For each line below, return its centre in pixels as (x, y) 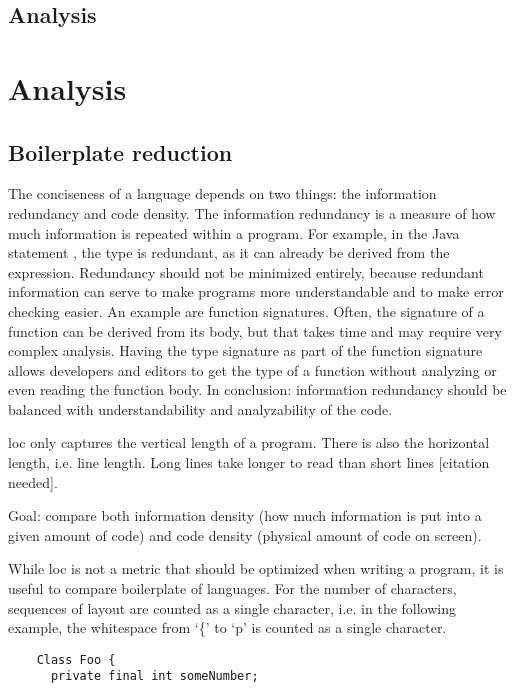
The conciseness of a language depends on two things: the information (222, 193)
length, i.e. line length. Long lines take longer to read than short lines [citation (249, 462)
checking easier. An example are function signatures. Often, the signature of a (246, 310)
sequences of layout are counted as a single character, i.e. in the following (232, 607)
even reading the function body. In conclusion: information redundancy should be (257, 389)
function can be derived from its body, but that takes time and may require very (255, 330)
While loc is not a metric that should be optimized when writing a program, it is (256, 568)
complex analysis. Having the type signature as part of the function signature (245, 350)
